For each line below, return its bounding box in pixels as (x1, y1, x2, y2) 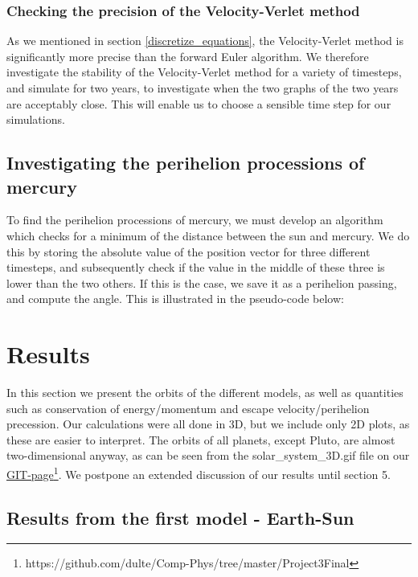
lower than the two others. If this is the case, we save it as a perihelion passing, (6, 274, 397, 291)
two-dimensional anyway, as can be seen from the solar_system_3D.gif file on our (6, 447, 410, 464)
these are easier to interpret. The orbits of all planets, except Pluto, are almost (6, 431, 395, 448)
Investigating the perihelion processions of (6, 150, 365, 175)
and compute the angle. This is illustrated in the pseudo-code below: (6, 290, 344, 307)
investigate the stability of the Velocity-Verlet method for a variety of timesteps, (6, 63, 402, 80)
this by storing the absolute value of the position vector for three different (6, 243, 371, 260)
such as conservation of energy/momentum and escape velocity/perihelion (6, 399, 370, 416)
